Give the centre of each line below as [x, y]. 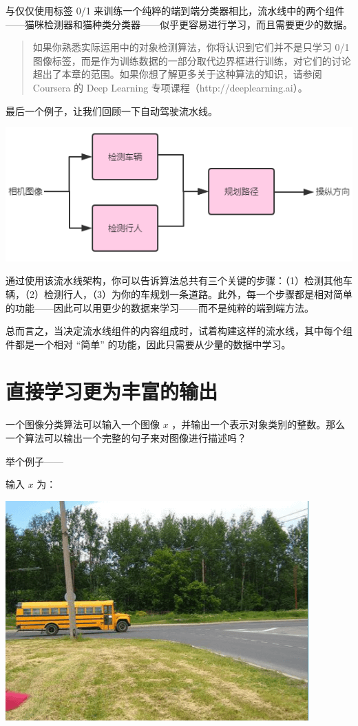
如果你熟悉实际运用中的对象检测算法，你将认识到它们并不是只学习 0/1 [191, 47]
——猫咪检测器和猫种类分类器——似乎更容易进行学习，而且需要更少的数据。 [179, 24]
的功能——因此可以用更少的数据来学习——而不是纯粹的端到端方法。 [160, 307]
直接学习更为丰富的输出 [112, 391]
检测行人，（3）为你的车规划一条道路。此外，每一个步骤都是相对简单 [198, 293]
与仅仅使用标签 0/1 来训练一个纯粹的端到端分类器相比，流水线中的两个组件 [175, 10]
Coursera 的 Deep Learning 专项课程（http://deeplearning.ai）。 [170, 87]
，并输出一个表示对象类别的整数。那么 [259, 424]
